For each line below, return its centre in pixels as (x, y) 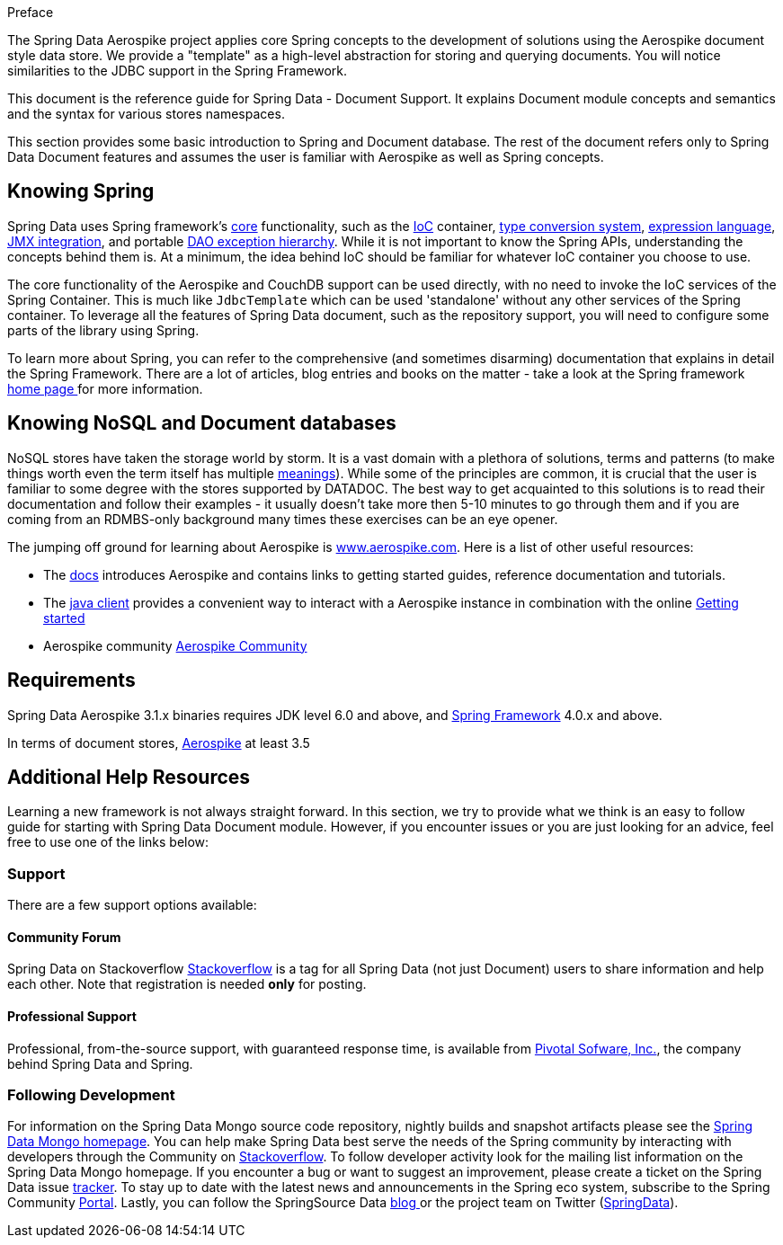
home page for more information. (105, 388)
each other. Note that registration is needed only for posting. (187, 984)
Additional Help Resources (129, 777)
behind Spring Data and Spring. (100, 1063)
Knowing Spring (81, 191)
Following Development (91, 1094)
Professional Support (72, 1016)
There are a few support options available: (132, 905)
